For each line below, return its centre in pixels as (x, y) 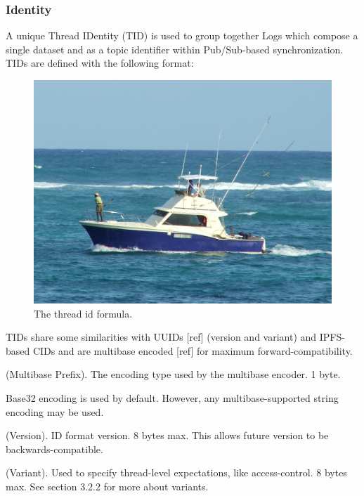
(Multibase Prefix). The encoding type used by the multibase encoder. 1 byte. (173, 374)
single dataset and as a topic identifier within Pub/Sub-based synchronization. (175, 49)
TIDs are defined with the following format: (100, 63)
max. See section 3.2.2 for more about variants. (107, 486)
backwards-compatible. (54, 449)
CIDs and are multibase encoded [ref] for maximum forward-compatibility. (193, 350)
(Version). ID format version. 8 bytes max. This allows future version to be (167, 435)
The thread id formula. (83, 313)
